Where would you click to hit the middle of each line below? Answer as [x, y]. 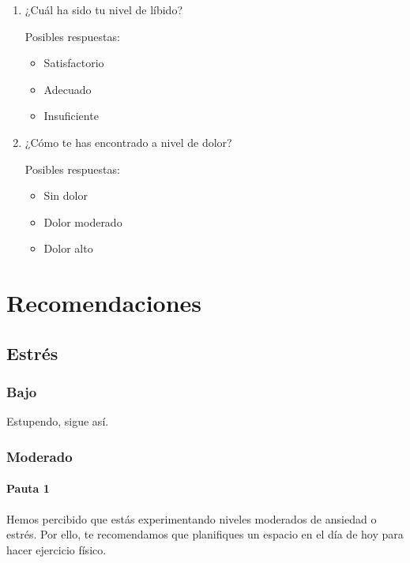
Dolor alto [68, 248]
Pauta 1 [28, 488]
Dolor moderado [83, 221]
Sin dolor [66, 195]
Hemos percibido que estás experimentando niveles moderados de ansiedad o [192, 518]
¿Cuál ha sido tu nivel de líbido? [104, 9]
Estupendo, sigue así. [58, 421]
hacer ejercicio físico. [56, 549]
